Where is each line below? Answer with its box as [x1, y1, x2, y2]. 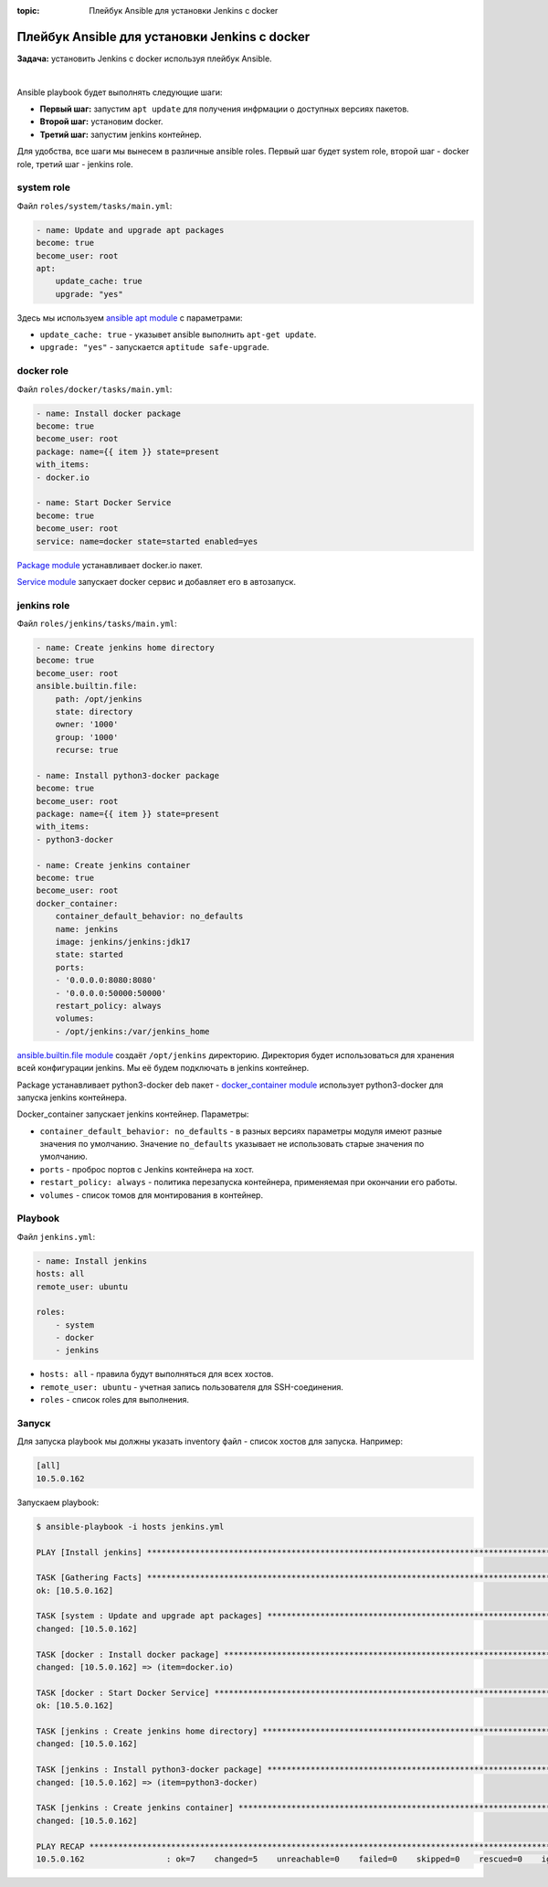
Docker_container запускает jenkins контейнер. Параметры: [16, 1108, 249, 1119]
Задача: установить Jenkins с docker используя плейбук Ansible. [16, 53, 273, 64]
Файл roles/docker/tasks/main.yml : [16, 384, 173, 395]
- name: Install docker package [36, 408, 182, 419]
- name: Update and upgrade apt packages [36, 225, 225, 235]
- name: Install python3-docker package [36, 770, 219, 780]
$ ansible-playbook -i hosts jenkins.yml [36, 1521, 225, 1532]
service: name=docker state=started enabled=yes [36, 535, 258, 546]
